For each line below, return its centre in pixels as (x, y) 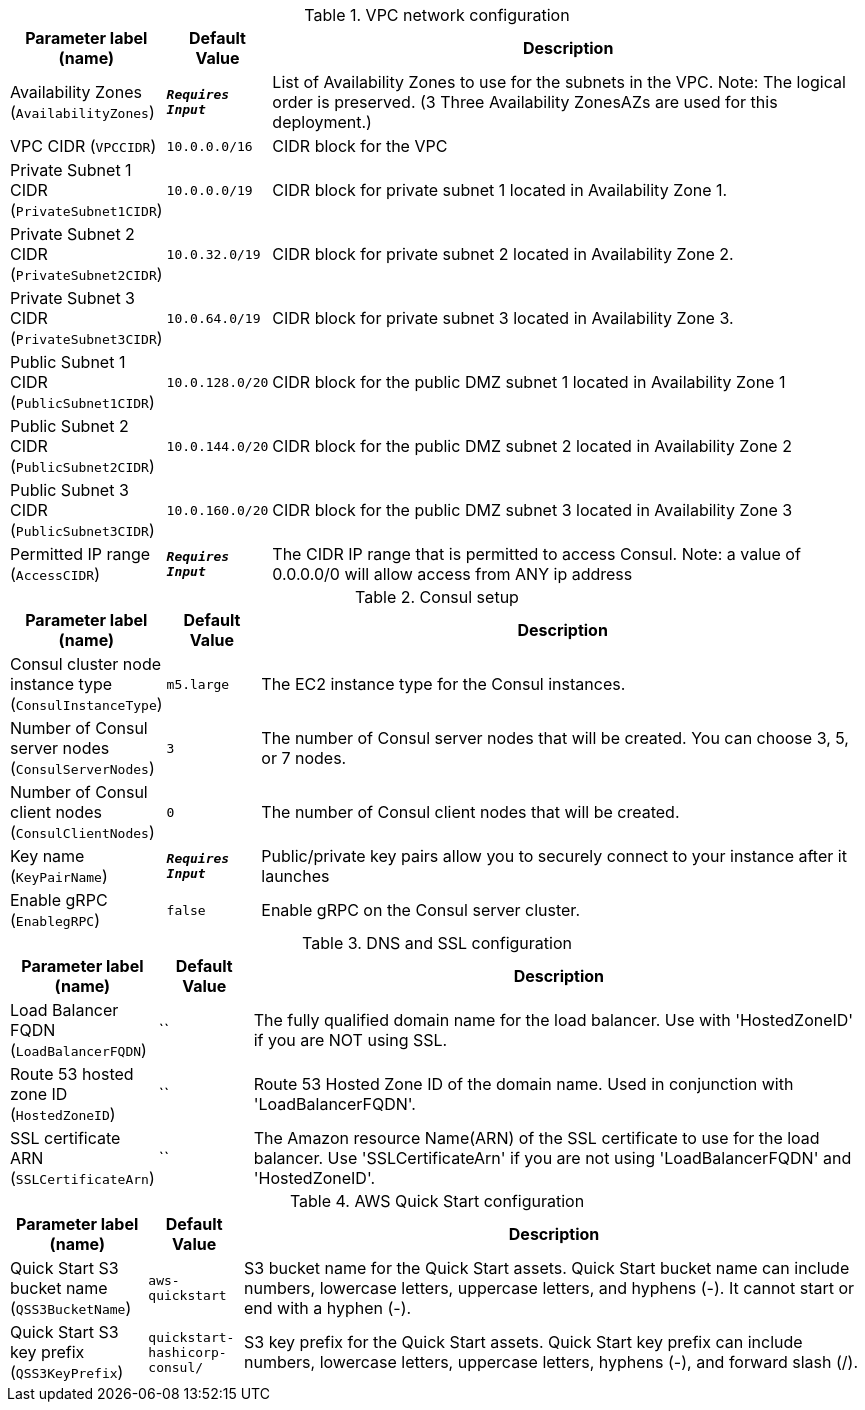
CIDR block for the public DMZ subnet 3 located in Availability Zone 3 (532, 510)
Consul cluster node (86, 664)
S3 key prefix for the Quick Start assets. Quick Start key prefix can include (523, 1342)
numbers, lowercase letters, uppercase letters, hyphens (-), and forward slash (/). (551, 1362)
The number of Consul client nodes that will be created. (470, 812)
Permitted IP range (80, 554)
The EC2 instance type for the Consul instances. (443, 684)
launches (295, 876)
